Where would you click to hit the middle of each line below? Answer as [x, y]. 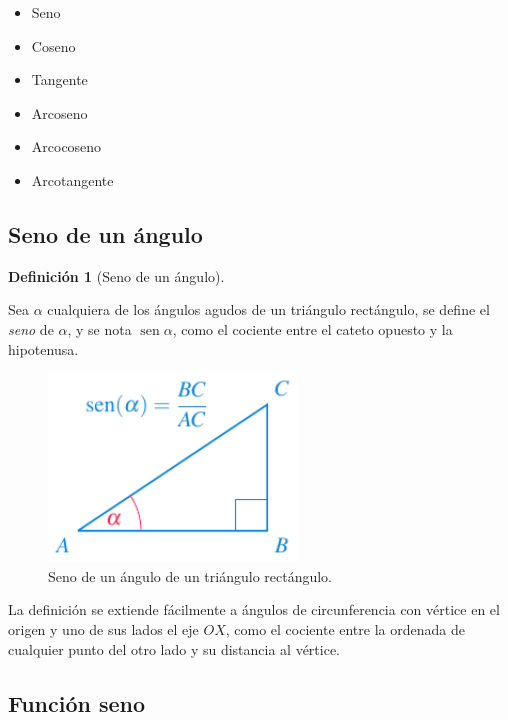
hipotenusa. [43, 348]
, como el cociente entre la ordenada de [345, 629]
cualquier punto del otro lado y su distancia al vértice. [174, 648]
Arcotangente [72, 179]
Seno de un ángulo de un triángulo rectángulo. [190, 575]
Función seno [77, 702]
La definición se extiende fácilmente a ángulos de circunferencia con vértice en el [254, 609]
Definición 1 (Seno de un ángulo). [116, 275]
